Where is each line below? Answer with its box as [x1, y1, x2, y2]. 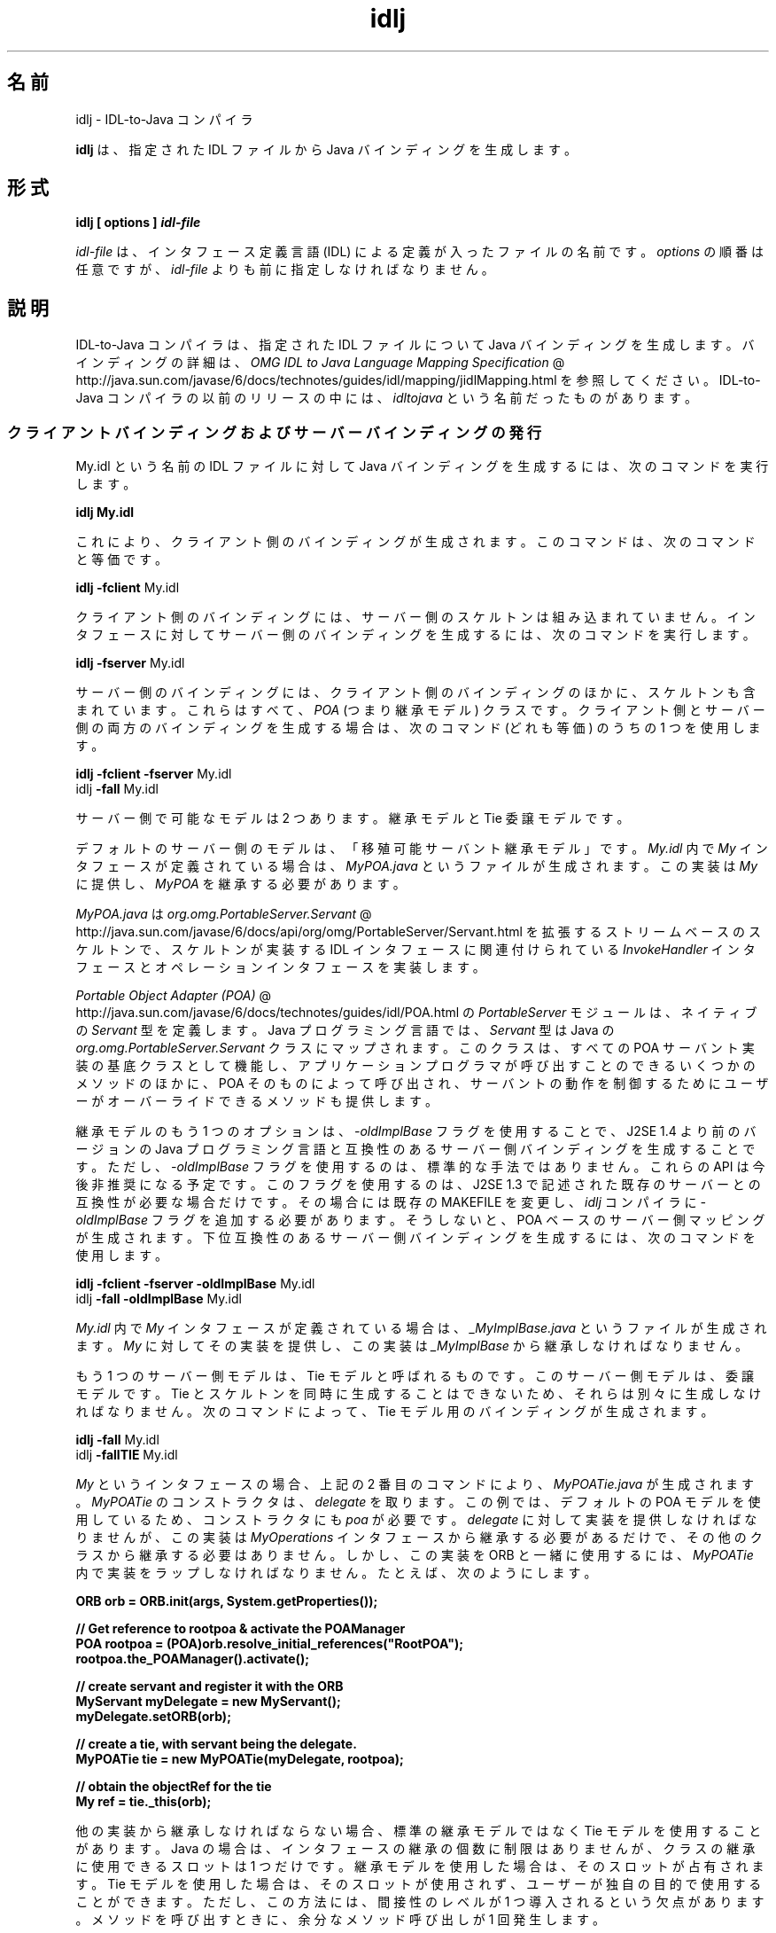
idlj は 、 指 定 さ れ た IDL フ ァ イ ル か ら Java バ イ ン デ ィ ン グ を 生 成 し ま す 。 [75, 141, 577, 157]
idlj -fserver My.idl [75, 655, 185, 671]
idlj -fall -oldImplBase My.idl [75, 1291, 242, 1307]
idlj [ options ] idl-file [75, 215, 201, 231]
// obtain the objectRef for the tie [75, 1779, 272, 1795]
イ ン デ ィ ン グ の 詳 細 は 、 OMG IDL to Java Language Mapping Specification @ [75, 355, 565, 371]
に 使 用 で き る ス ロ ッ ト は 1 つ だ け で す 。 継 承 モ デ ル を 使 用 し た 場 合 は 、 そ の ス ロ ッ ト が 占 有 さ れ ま [75, 1859, 764, 1874]
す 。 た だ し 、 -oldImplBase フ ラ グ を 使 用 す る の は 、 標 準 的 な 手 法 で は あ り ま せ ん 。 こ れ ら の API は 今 [75, 1159, 765, 1175]
